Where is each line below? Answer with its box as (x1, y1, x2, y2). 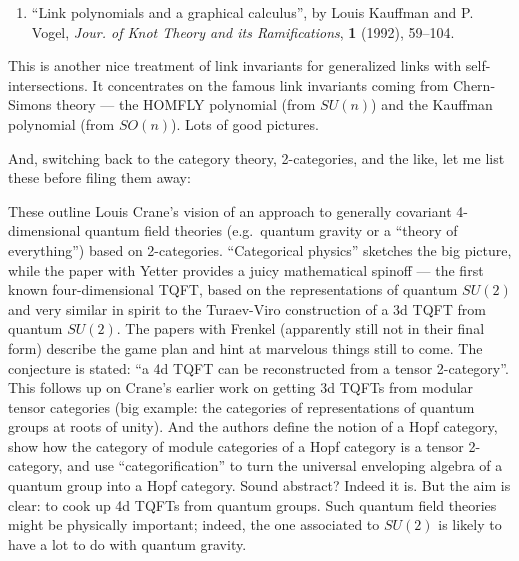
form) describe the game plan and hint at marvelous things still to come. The (8, 337, 483, 358)
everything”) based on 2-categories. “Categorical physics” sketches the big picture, (8, 239, 512, 260)
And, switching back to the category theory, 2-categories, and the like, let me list (8, 147, 505, 168)
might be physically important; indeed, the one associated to (8, 514, 380, 535)
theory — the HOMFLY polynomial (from (56, 94, 316, 115)
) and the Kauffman (371, 94, 493, 115)
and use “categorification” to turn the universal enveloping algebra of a (67, 455, 503, 476)
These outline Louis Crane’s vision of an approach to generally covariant (8, 200, 452, 221)
